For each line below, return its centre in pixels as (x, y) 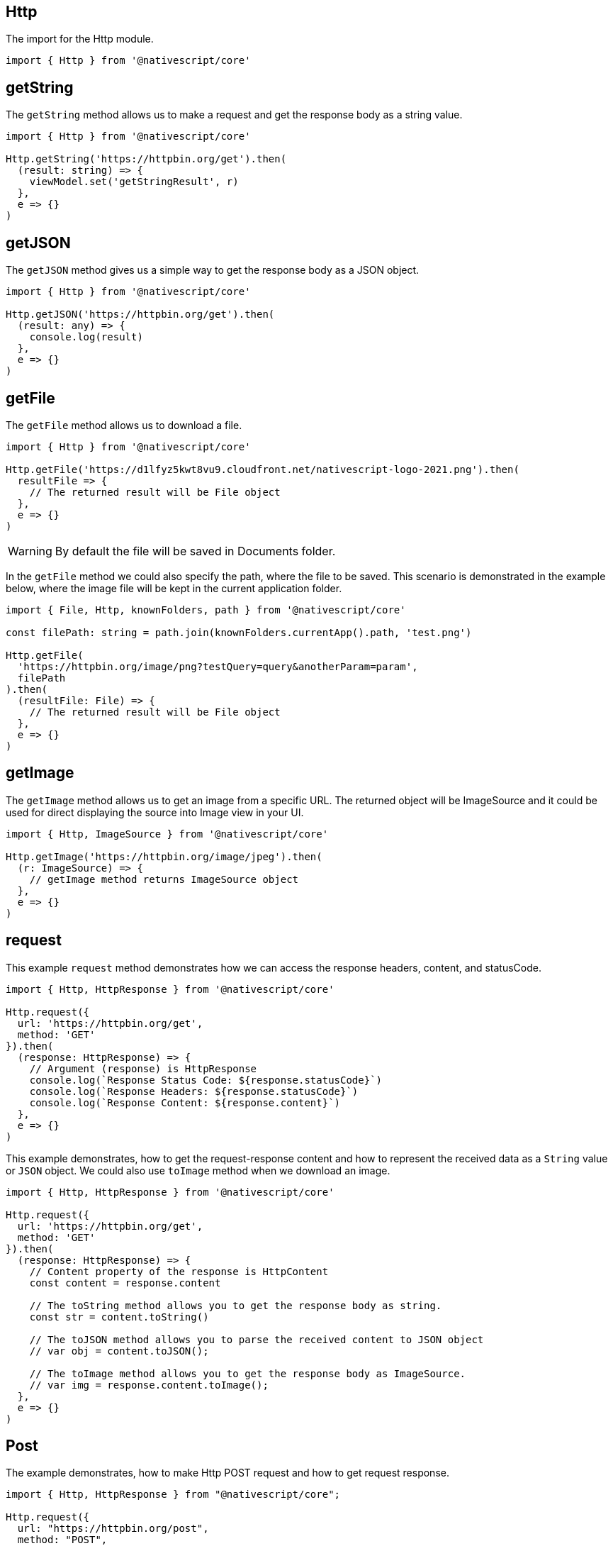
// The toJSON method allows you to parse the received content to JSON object (257, 1339)
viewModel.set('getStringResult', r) (134, 182)
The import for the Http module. (80, 39)
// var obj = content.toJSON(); (119, 1351)
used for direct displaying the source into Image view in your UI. (155, 812)
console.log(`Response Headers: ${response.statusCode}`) (194, 1091)
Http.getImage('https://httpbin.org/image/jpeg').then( (164, 856)
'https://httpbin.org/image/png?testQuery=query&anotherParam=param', (218, 666)
